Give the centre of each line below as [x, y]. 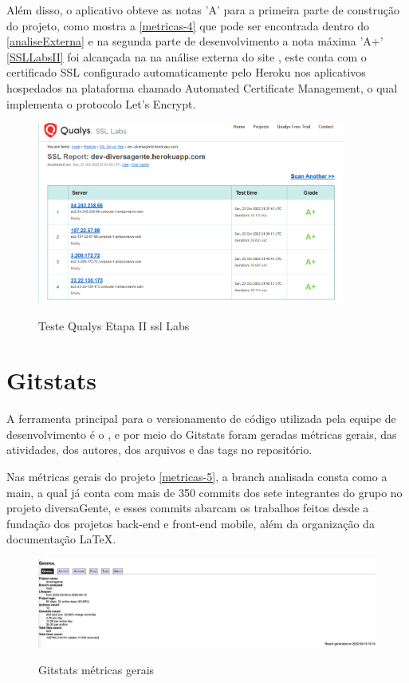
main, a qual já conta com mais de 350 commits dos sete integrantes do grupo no [204, 492]
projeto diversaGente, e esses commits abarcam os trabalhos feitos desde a [188, 508]
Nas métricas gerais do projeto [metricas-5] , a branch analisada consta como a [197, 477]
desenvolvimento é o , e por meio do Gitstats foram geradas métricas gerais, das [202, 434]
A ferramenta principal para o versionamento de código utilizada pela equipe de [201, 418]
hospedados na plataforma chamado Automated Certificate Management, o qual [202, 87]
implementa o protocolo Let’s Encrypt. [101, 103]
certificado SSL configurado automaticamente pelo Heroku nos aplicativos [186, 72]
